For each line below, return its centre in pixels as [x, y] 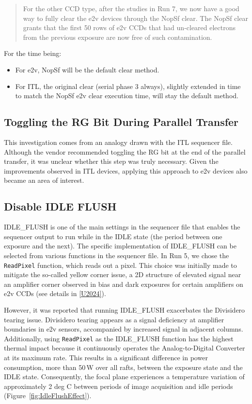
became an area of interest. [44, 180]
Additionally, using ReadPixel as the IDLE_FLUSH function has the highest [119, 338]
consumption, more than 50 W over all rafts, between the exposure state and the [123, 367]
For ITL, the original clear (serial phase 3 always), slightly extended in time [128, 86]
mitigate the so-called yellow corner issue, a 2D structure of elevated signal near [123, 274]
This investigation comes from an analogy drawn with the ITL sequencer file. [118, 142]
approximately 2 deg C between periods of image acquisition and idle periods [118, 386]
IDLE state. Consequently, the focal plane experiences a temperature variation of [124, 377]
